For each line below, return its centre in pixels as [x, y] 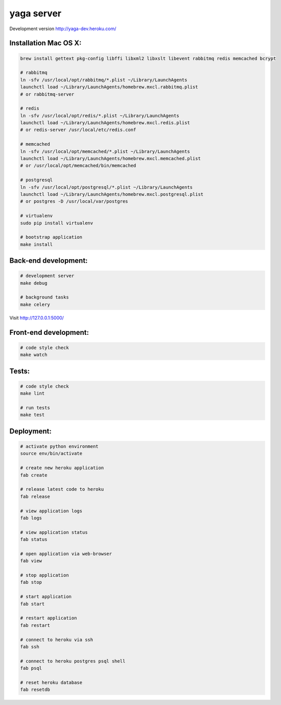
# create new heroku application [62, 468]
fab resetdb [35, 690]
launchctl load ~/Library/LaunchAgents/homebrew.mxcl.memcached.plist [111, 159]
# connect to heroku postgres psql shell [73, 661]
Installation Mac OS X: [45, 43]
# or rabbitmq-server [47, 94]
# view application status [54, 532]
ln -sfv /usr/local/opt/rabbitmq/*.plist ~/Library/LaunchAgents [104, 80]
